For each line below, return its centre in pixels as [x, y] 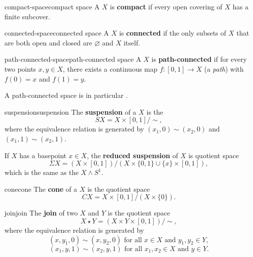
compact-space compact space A [52, 6]
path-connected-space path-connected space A [73, 59]
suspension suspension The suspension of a [70, 111]
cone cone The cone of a [41, 189]
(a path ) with [224, 68]
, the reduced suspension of [132, 155]
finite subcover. [27, 16]
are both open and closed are [48, 42]
